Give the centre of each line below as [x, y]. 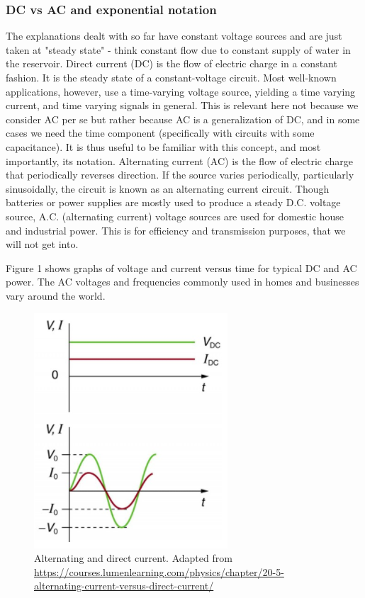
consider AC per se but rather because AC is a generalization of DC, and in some [183, 119]
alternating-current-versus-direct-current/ [124, 586]
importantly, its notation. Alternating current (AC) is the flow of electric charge [180, 160]
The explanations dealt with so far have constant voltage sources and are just [174, 36]
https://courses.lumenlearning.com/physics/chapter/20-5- [159, 571]
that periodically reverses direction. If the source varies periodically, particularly [180, 175]
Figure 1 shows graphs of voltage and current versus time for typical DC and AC [181, 267]
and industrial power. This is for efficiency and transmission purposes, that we [176, 230]
